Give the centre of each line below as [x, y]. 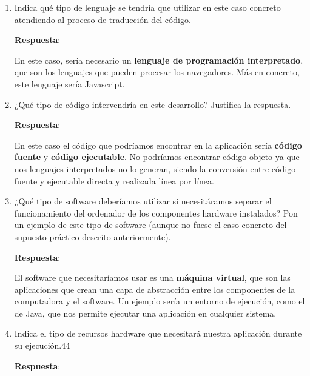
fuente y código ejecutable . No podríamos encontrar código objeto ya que [157, 157]
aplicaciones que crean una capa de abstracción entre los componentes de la [155, 289]
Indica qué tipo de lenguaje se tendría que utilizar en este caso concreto [147, 7]
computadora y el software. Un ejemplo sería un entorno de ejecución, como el [160, 301]
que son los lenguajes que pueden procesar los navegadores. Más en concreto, [157, 72]
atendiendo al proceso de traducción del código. [103, 19]
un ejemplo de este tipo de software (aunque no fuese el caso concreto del [150, 225]
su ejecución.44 [42, 345]
